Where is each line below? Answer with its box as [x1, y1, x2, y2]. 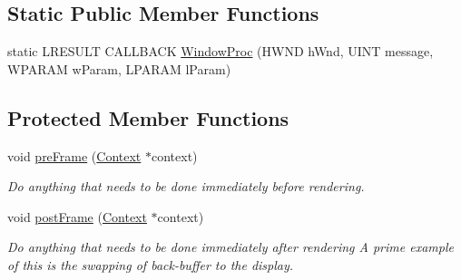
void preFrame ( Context [7, 146, 142, 165]
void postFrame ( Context [7, 207, 147, 226]
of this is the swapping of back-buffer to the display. [7, 255, 294, 274]
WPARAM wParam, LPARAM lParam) [7, 59, 231, 78]
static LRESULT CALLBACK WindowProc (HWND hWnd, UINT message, [7, 42, 434, 61]
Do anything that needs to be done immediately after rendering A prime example [7, 237, 454, 256]
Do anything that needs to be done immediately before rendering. [7, 177, 365, 196]
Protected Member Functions [7, 103, 289, 131]
